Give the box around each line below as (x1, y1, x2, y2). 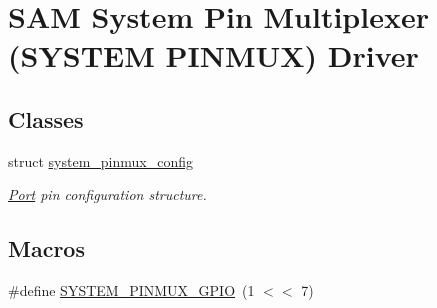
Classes (8, 103, 84, 134)
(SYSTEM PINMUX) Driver (8, 35, 419, 76)
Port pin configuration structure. (8, 184, 207, 205)
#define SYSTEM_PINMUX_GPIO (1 (8, 280, 255, 301)
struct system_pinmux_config (8, 150, 193, 171)
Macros (8, 233, 85, 264)
